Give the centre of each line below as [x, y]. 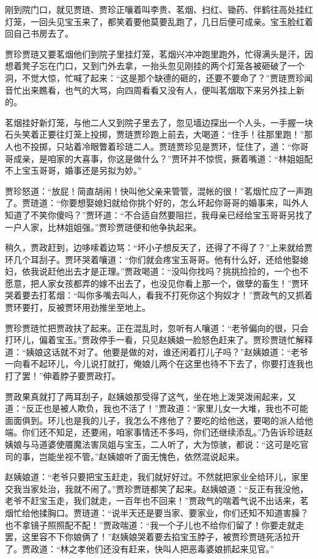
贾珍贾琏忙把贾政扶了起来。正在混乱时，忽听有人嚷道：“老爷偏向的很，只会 [157, 328]
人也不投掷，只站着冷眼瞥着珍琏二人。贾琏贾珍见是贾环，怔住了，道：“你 [153, 146]
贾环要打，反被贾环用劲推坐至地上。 [78, 307]
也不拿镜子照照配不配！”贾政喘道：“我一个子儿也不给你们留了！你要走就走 [155, 524]
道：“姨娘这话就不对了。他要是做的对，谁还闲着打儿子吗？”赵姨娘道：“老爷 [157, 351]
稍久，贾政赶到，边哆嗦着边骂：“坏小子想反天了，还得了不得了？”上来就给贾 [159, 247]
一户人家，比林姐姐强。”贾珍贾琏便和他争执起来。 [103, 227]
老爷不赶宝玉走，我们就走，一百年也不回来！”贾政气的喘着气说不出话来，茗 [157, 501]
